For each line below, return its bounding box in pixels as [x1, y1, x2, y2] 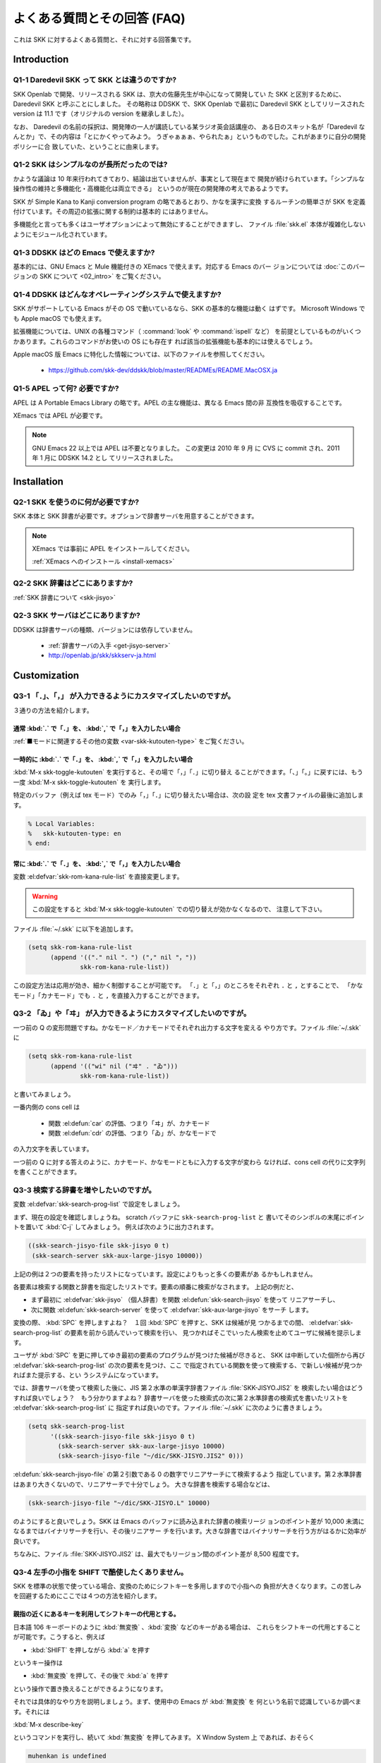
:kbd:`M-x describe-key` [13, 1720, 84, 1728]
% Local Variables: [28, 819, 95, 828]
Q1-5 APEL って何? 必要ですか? [13, 384, 119, 394]
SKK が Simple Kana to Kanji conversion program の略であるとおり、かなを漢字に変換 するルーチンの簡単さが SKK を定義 [13, 197, 366, 206]
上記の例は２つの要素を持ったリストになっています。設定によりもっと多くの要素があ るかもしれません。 [13, 1269, 317, 1278]
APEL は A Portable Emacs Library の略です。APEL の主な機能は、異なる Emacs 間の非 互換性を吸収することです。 [13, 398, 346, 407]
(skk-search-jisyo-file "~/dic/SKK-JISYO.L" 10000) [28, 1499, 211, 1507]
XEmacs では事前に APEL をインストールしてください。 [32, 544, 194, 553]
